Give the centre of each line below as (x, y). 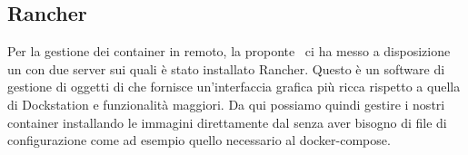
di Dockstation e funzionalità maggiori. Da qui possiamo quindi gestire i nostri (226, 104)
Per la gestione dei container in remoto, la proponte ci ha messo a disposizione (229, 51)
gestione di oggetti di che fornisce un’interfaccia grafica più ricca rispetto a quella (234, 87)
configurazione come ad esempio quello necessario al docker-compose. (199, 140)
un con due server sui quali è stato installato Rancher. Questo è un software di (226, 68)
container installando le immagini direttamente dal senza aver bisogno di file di (227, 122)
